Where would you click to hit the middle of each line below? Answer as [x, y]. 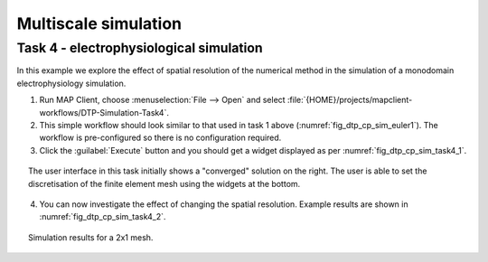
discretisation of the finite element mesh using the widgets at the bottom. [164, 183]
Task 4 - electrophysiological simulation [140, 48]
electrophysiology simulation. [71, 83]
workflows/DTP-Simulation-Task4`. [104, 112]
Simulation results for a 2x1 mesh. [91, 237]
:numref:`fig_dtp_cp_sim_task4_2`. [103, 217]
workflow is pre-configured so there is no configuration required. [160, 138]
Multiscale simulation [99, 23]
